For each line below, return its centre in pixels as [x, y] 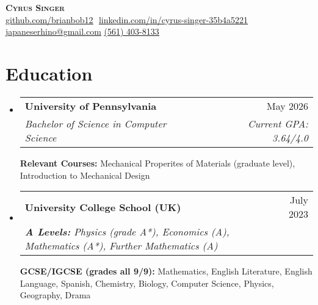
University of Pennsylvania [91, 106]
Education [49, 73]
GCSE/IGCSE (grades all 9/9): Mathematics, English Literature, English [166, 271]
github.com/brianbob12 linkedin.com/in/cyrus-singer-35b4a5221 [127, 19]
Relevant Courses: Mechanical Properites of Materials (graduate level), [157, 163]
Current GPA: [278, 123]
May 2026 [287, 106]
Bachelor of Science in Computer [96, 123]
